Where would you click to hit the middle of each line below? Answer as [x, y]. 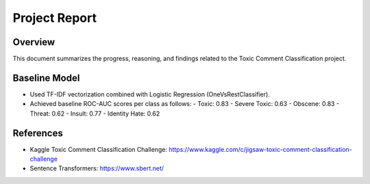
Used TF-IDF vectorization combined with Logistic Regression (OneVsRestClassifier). [150, 94]
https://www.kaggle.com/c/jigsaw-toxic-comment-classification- [260, 149]
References [38, 133]
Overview [34, 42]
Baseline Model [46, 78]
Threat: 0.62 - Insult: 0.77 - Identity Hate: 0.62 [95, 114]
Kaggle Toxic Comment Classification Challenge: [99, 149]
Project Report [55, 18]
